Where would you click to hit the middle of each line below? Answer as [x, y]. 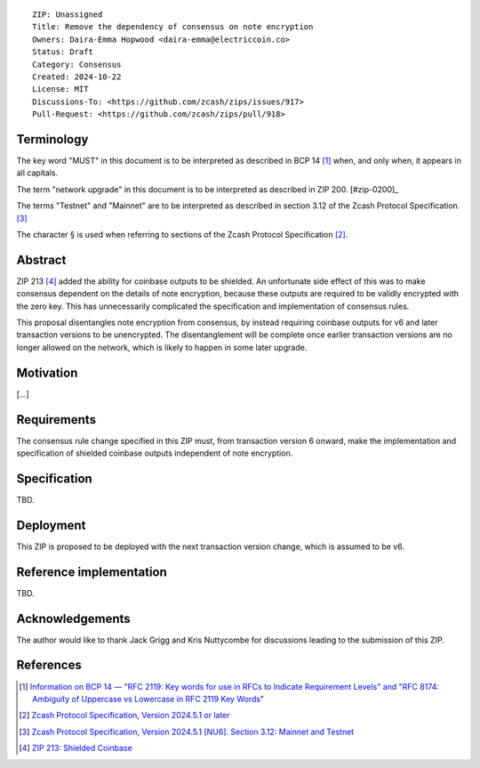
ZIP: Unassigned [68, 15]
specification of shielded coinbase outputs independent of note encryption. [155, 453]
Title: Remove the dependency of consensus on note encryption [173, 27]
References [49, 665]
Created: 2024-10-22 [77, 77]
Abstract [41, 259]
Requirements [56, 420]
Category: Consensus [77, 64]
